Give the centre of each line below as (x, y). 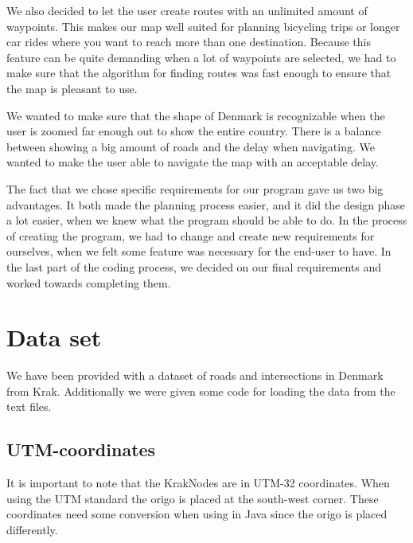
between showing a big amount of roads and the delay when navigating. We (191, 146)
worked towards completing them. (89, 282)
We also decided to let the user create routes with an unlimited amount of (187, 10)
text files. (29, 406)
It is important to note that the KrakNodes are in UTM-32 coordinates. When (198, 483)
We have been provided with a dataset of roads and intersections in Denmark (195, 375)
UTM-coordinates (81, 449)
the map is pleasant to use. (72, 88)
